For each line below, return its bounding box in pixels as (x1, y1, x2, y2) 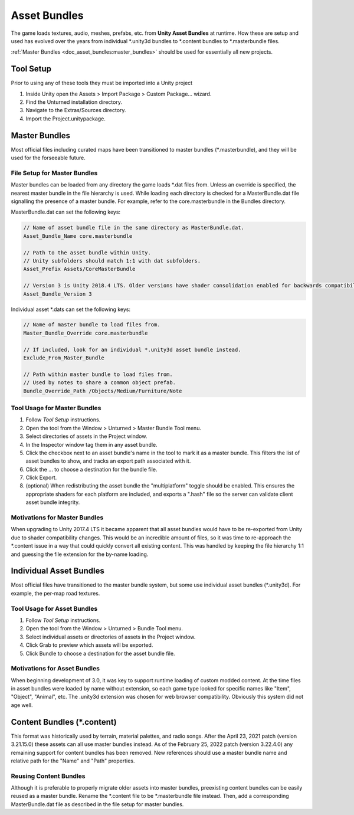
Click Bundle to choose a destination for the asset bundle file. (25, 650, 175, 657)
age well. (11, 701, 33, 708)
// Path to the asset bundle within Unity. (23, 249, 152, 256)
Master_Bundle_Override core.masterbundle (23, 329, 148, 336)
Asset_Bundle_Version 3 (23, 290, 93, 297)
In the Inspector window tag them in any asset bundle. (25, 441, 158, 448)
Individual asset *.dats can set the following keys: (11, 306, 131, 313)
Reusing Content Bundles (11, 772, 86, 780)
